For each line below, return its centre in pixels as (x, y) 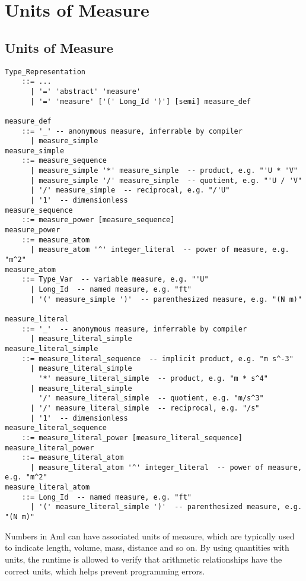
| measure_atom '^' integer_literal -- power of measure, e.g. (160, 250)
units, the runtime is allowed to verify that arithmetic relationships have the (144, 559)
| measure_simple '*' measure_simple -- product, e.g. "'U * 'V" (164, 171)
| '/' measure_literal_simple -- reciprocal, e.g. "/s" (145, 408)
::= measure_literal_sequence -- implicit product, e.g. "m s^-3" (157, 359)
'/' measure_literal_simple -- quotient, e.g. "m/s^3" (151, 398)
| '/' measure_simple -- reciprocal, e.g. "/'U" (130, 190)
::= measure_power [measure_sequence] (98, 220)
